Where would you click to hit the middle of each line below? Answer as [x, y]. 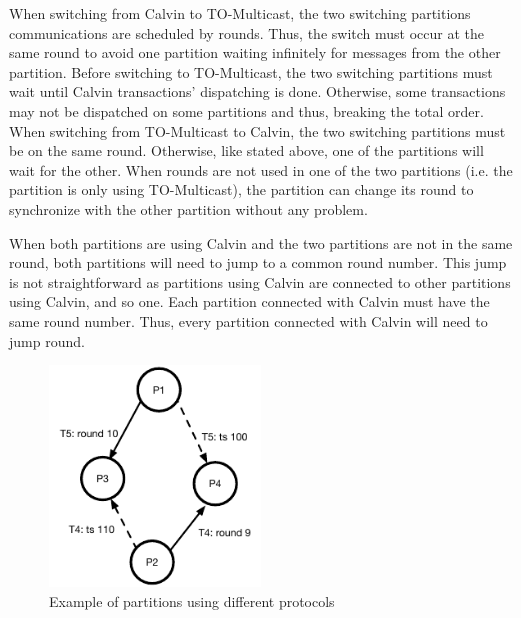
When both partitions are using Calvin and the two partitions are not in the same [261, 242]
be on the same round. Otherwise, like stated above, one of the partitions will [246, 150]
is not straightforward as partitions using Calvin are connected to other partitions [260, 281]
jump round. [47, 340]
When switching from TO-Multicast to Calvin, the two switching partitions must [257, 130]
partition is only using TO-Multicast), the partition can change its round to [241, 189]
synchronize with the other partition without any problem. [188, 208]
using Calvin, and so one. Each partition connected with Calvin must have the [249, 301]
